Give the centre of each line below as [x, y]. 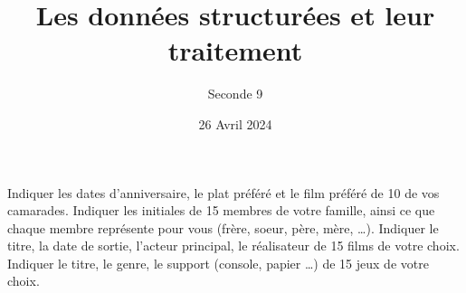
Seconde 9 [235, 94]
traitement [235, 50]
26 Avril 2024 [235, 123]
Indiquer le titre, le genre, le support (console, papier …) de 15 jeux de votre [218, 263]
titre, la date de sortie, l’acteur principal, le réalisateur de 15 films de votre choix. [233, 246]
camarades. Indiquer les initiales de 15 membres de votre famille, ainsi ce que [221, 210]
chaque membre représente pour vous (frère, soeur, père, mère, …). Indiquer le [223, 227]
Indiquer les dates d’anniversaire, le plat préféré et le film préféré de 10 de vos [223, 192]
